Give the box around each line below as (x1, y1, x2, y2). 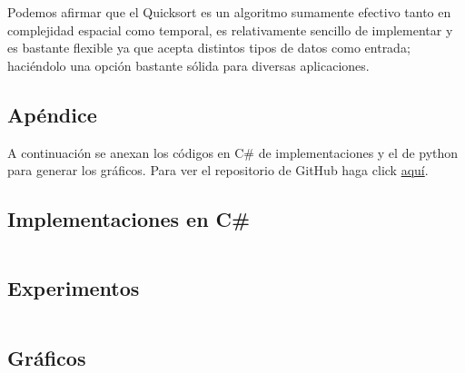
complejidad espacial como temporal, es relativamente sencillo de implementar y (7, 20, 453, 39)
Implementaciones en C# (7, 205, 251, 233)
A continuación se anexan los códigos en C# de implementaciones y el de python (7, 142, 459, 162)
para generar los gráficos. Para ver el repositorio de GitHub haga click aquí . (7, 161, 429, 180)
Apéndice (7, 100, 97, 128)
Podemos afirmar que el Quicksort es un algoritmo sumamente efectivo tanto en (7, 3, 451, 21)
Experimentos (7, 274, 140, 302)
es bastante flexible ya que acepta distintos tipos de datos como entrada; (7, 38, 411, 57)
